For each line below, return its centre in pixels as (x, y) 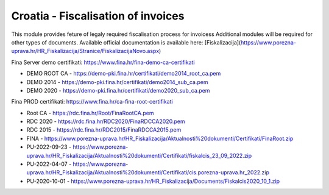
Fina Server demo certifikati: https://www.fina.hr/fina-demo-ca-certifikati (103, 62)
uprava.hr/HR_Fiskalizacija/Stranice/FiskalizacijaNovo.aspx (85, 51)
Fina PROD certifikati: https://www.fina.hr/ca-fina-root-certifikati (92, 102)
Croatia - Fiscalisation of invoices (98, 16)
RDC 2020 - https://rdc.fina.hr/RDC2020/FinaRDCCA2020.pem (106, 121)
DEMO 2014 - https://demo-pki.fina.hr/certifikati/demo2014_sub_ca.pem (117, 82)
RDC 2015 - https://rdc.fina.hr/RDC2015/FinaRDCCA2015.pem (104, 130)
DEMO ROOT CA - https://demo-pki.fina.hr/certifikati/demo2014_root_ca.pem (124, 74)
